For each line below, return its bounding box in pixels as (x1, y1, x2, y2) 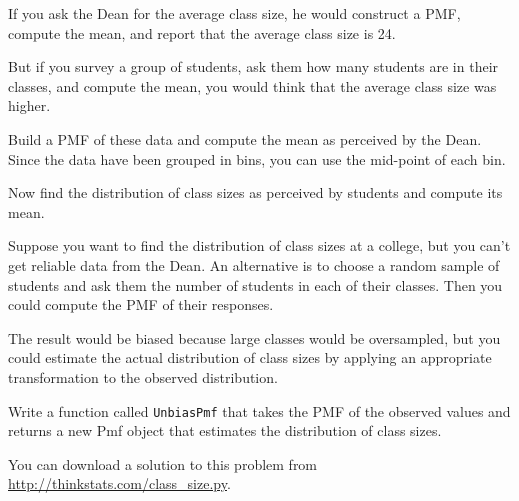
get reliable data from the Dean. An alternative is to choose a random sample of (8, 254, 500, 275)
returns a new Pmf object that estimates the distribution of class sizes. (8, 420, 442, 441)
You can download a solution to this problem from (8, 453, 318, 474)
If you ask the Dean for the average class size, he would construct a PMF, (8, 3, 461, 23)
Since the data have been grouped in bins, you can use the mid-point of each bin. (8, 148, 506, 169)
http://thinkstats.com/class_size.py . (8, 473, 231, 494)
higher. (8, 95, 51, 116)
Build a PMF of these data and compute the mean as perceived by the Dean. (8, 128, 482, 149)
